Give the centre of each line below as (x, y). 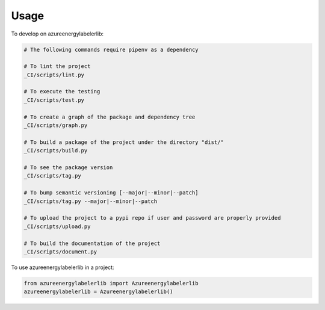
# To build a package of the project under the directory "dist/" (124, 142)
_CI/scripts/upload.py (57, 226)
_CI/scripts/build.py (56, 151)
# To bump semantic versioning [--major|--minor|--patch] (111, 193)
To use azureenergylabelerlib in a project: (63, 267)
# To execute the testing (62, 91)
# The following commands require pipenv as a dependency (111, 49)
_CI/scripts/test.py (54, 100)
